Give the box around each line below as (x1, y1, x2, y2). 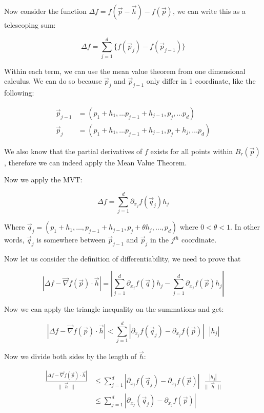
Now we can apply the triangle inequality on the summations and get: (4, 304, 224, 314)
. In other (230, 221, 260, 232)
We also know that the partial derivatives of (4, 145, 143, 156)
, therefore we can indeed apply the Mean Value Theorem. (4, 157, 187, 167)
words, (4, 234, 25, 245)
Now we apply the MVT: (4, 174, 83, 185)
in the (150, 234, 169, 245)
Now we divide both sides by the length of (4, 351, 137, 362)
